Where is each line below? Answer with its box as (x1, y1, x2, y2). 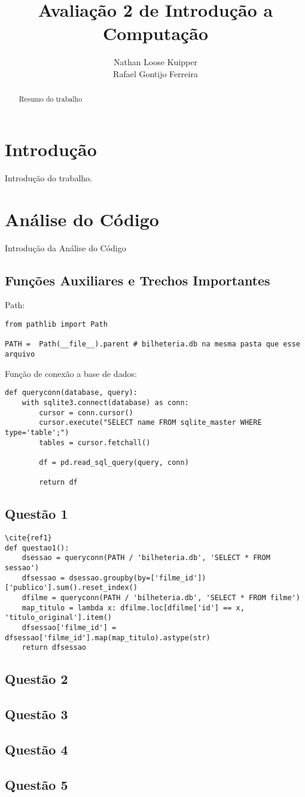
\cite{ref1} (5, 533, 52, 542)
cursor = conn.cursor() (39, 408, 133, 417)
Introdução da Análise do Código (5, 241, 126, 254)
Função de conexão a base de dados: (5, 367, 137, 379)
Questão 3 (5, 705, 68, 723)
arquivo (5, 349, 35, 358)
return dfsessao (22, 643, 87, 652)
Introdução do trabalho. (5, 171, 92, 184)
